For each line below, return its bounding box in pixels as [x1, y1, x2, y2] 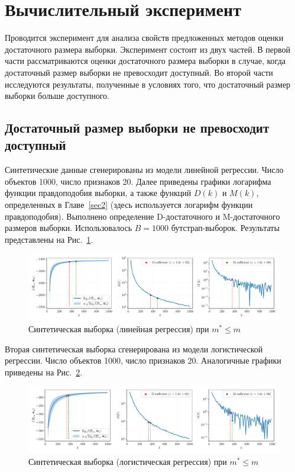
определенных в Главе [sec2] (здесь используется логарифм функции [5, 198, 253, 211]
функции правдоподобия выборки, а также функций [5, 187, 192, 199]
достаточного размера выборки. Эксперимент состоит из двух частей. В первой [5, 43, 291, 55]
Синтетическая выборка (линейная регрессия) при [28, 323, 209, 335]
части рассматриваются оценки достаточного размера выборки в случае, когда [5, 54, 286, 67]
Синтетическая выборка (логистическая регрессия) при [28, 455, 227, 468]
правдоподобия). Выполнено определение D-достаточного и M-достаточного [5, 210, 280, 222]
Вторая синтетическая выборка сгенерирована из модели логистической [5, 342, 263, 355]
